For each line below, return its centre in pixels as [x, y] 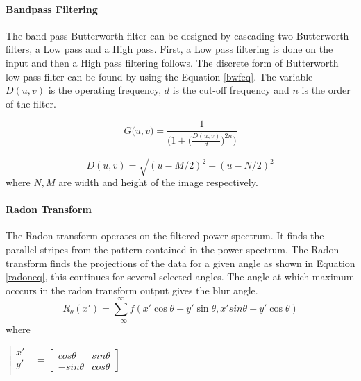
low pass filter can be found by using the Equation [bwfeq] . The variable [159, 76]
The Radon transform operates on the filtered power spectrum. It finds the [165, 236]
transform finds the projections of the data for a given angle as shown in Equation [180, 263]
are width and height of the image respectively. [158, 181]
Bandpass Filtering [52, 9]
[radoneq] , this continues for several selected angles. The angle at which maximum [180, 277]
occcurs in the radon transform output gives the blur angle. [132, 290]
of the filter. [31, 103]
